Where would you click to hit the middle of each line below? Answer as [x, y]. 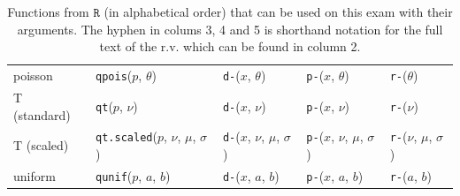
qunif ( [114, 175]
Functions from [48, 11]
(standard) [42, 114]
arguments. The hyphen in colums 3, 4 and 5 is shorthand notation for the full [230, 29]
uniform [34, 175]
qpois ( [114, 75]
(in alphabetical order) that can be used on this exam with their [278, 11]
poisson [33, 75]
